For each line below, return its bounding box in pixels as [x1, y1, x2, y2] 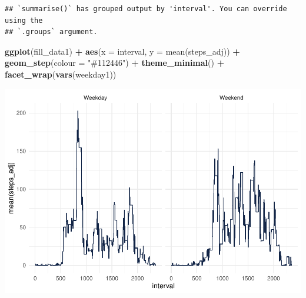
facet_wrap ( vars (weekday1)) [5, 68, 117, 80]
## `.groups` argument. [5, 28, 98, 36]
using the [5, 16, 43, 25]
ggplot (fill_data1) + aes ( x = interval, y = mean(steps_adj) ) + [5, 45, 240, 57]
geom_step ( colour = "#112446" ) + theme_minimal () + [5, 56, 225, 69]
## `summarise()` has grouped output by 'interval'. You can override [5, 5, 287, 13]
